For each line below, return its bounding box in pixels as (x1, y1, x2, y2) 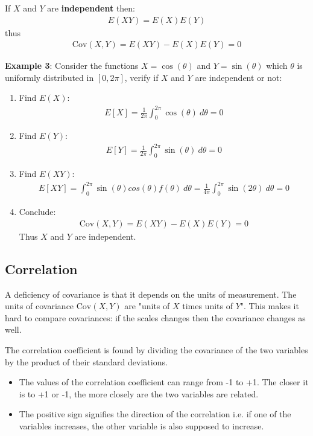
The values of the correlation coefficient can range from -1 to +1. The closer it (19, 376, 309, 388)
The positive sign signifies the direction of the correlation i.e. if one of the (19, 408, 291, 420)
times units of (182, 300, 233, 312)
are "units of (124, 300, 170, 312)
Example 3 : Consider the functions (5, 59, 139, 72)
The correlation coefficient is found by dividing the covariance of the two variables (5, 344, 308, 356)
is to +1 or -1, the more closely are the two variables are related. (19, 387, 259, 400)
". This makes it (240, 300, 299, 312)
